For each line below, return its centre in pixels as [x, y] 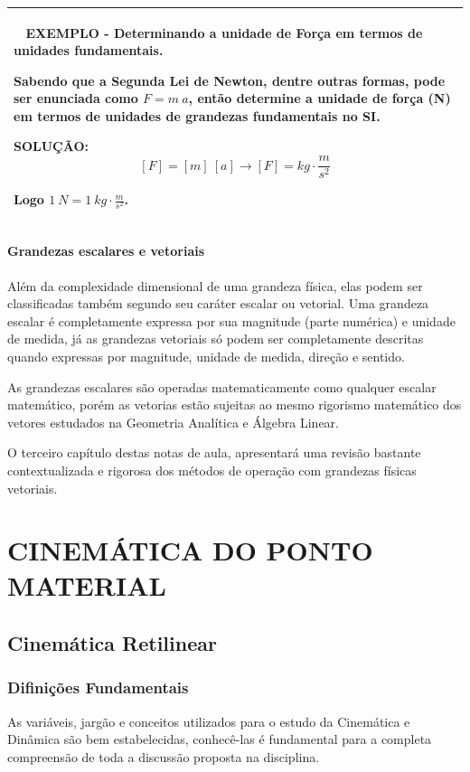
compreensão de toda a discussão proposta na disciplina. [164, 756]
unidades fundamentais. [89, 50]
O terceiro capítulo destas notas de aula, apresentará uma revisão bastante [214, 452]
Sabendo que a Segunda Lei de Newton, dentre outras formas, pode [230, 80]
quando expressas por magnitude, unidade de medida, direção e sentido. [206, 356]
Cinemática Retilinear [112, 643]
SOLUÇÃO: [52, 146]
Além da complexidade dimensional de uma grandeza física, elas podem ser [215, 285]
